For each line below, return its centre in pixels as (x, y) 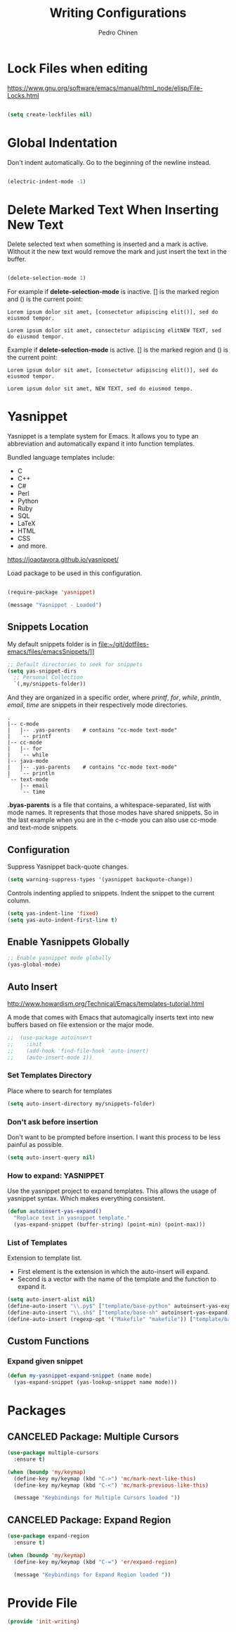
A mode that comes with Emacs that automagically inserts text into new (111, 1017)
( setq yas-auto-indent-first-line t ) (63, 920)
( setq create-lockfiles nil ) (50, 114)
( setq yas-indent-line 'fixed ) (53, 913)
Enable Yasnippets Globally (68, 942)
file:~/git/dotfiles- (124, 644)
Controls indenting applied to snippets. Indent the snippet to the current (111, 892)
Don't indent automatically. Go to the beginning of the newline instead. (109, 162)
